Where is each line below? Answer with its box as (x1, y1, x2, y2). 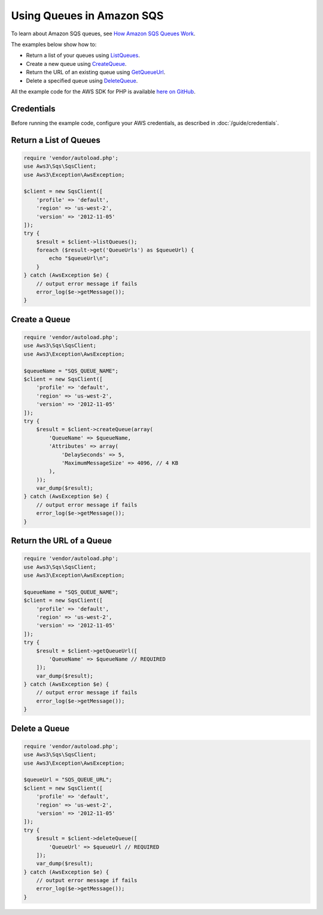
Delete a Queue (11, 723, 70, 734)
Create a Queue (11, 314, 71, 325)
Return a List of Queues (11, 135, 101, 145)
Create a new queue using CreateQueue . (26, 60, 127, 67)
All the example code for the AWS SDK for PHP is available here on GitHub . (11, 87, 196, 95)
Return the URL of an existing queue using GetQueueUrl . (26, 69, 166, 76)
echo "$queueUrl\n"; (48, 255, 109, 262)
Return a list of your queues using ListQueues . (26, 51, 140, 59)
